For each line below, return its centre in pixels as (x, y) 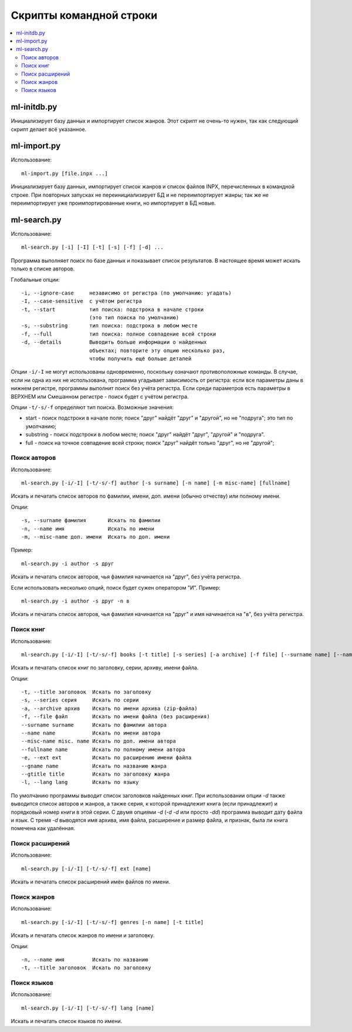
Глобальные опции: (35, 279)
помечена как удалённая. (43, 828)
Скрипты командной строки (84, 15)
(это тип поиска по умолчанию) (134, 318)
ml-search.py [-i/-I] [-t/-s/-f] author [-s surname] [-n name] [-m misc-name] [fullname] (156, 483)
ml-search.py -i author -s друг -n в (76, 601)
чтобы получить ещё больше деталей (140, 359)
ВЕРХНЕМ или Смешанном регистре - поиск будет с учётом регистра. (100, 397)
